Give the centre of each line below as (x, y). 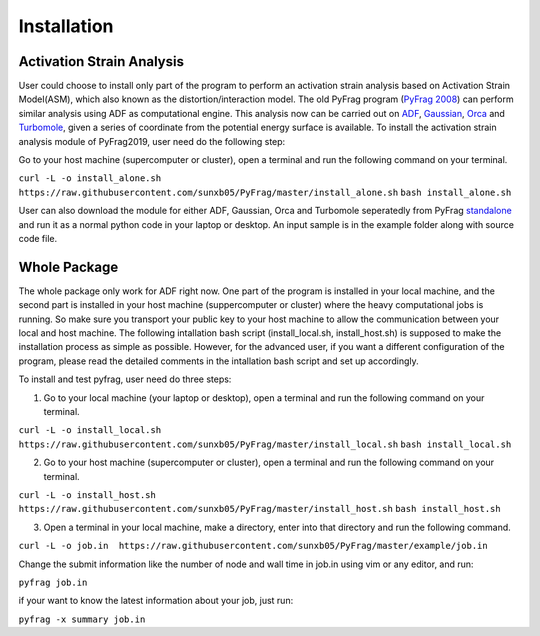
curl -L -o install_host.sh (87, 494)
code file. (38, 238)
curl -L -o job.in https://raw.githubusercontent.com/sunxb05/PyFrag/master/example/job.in (253, 546)
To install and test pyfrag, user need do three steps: (125, 379)
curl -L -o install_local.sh (90, 430)
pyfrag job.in (53, 582)
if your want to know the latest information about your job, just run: (156, 601)
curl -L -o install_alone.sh (90, 178)
